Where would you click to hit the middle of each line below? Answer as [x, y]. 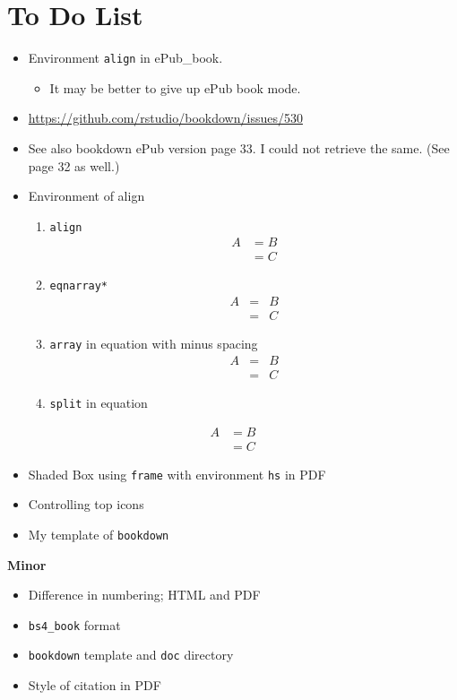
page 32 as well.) [74, 165]
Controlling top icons [86, 504]
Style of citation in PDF [95, 685]
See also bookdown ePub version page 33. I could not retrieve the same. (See [239, 147]
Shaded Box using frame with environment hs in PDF [177, 474]
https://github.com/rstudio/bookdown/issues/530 [165, 118]
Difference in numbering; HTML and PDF [144, 595]
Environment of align [86, 196]
